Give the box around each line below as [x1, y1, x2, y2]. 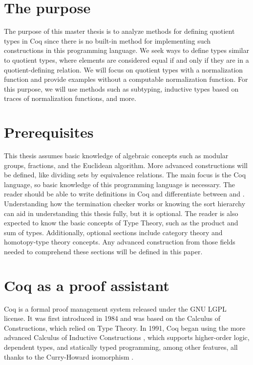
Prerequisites [4, 122, 94, 142]
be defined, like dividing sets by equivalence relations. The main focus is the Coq [4, 170, 246, 180]
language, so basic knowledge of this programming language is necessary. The [4, 179, 235, 189]
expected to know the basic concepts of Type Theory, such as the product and [4, 218, 238, 228]
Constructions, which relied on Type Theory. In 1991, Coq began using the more [4, 322, 246, 333]
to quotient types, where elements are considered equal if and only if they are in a [4, 54, 249, 65]
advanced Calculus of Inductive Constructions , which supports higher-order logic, [4, 332, 250, 342]
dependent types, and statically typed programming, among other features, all [4, 342, 238, 352]
